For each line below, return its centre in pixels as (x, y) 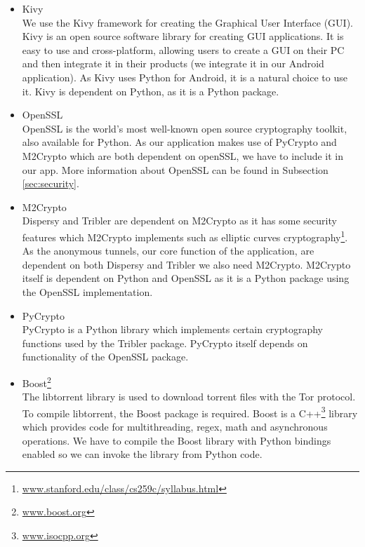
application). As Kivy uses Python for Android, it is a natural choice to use (185, 77)
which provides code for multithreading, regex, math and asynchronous (175, 426)
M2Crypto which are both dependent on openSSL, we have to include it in (183, 155)
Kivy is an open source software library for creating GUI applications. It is (183, 36)
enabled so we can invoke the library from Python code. (142, 454)
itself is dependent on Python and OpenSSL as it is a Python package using (186, 278)
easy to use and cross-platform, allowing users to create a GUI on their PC (183, 49)
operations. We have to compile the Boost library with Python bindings (177, 440)
